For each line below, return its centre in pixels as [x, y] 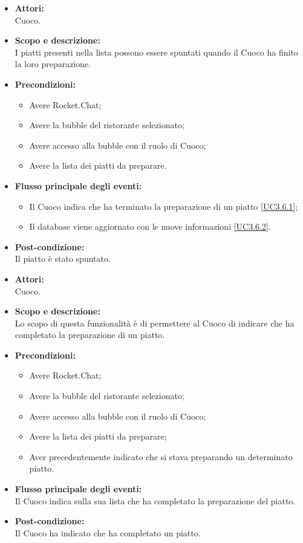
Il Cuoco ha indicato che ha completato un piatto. [108, 532]
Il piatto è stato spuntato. [63, 258]
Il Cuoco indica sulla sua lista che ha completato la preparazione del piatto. [155, 500]
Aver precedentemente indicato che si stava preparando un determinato [161, 456]
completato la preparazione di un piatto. [90, 335]
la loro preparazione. [53, 64]
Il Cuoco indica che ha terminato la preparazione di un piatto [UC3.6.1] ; [164, 206]
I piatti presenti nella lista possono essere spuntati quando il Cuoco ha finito [156, 52]
